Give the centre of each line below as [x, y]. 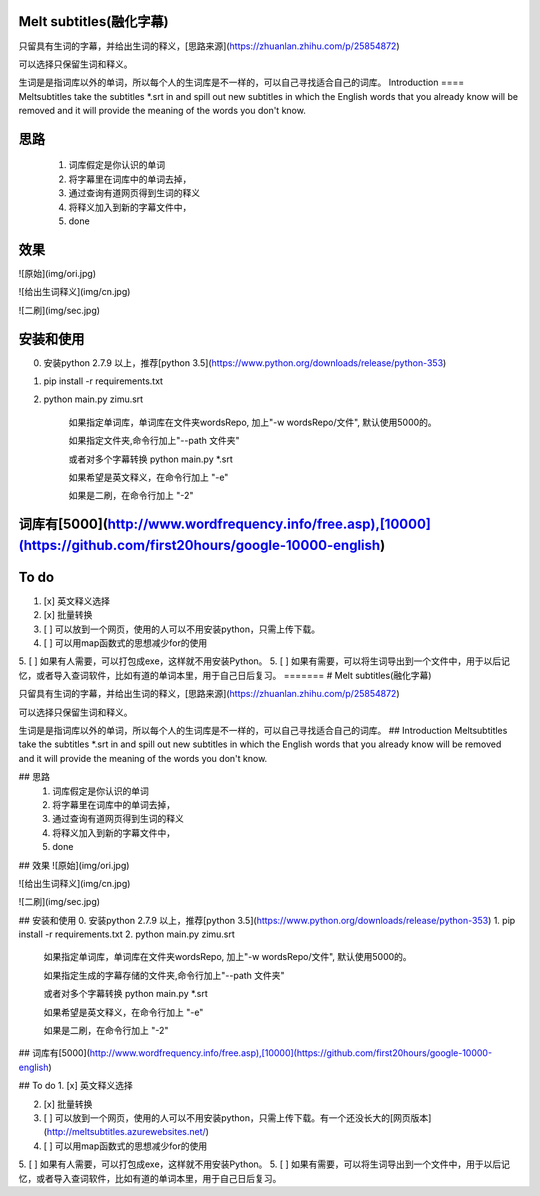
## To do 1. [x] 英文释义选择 [76, 1086]
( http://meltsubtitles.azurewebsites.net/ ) [126, 1132]
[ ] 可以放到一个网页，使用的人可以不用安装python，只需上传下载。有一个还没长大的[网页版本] [237, 1118]
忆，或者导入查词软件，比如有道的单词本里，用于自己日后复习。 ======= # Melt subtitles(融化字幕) [225, 675]
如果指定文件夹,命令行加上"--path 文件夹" [154, 441]
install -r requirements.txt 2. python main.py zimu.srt [126, 934]
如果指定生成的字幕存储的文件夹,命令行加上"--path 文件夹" [164, 975]
